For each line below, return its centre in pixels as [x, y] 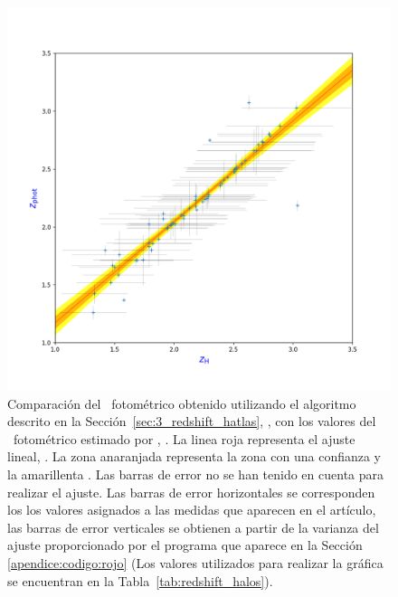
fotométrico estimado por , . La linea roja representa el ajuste [184, 438]
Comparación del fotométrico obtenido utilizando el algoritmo [182, 403]
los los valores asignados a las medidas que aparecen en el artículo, [192, 510]
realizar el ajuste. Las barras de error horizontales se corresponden [191, 492]
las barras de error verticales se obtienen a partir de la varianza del [193, 527]
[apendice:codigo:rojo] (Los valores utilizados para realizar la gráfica [195, 562]
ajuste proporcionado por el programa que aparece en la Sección [185, 545]
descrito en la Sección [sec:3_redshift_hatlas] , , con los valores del [192, 421]
